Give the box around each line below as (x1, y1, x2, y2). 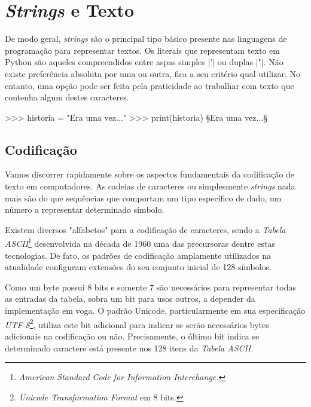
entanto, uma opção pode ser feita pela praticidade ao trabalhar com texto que (5, 79, 294, 91)
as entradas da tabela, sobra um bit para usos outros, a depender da (5, 292, 255, 305)
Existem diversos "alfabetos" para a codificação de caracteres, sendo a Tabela (5, 223, 286, 235)
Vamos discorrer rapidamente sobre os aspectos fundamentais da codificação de (5, 168, 295, 180)
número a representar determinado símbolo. (5, 203, 164, 216)
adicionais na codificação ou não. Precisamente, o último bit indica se (5, 329, 260, 342)
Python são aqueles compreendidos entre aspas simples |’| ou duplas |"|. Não (5, 56, 283, 68)
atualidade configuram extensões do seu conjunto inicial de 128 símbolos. (5, 261, 272, 273)
